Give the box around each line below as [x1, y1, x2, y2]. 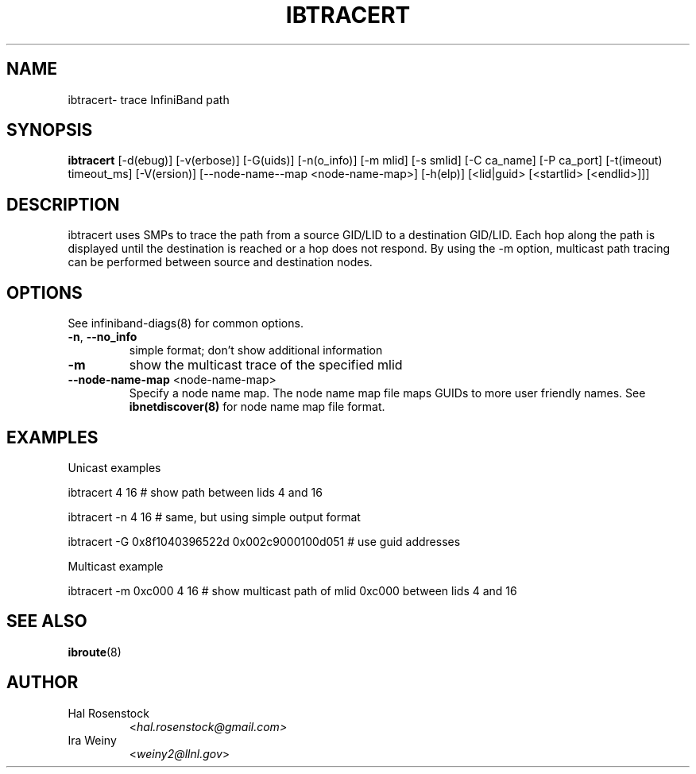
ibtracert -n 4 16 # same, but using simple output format [68, 509, 361, 524]
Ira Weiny [68, 733, 117, 747]
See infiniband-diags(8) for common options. [68, 316, 304, 331]
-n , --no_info [68, 330, 137, 344]
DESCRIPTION [6, 194, 120, 215]
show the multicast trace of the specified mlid [129, 357, 403, 373]
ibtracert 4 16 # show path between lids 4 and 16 [68, 485, 323, 499]
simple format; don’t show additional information [129, 343, 383, 358]
